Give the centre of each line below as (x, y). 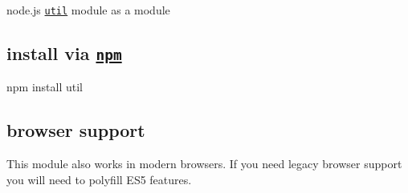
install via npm (64, 53)
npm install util (45, 87)
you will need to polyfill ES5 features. (99, 179)
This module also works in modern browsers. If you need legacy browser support (204, 164)
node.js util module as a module (88, 10)
